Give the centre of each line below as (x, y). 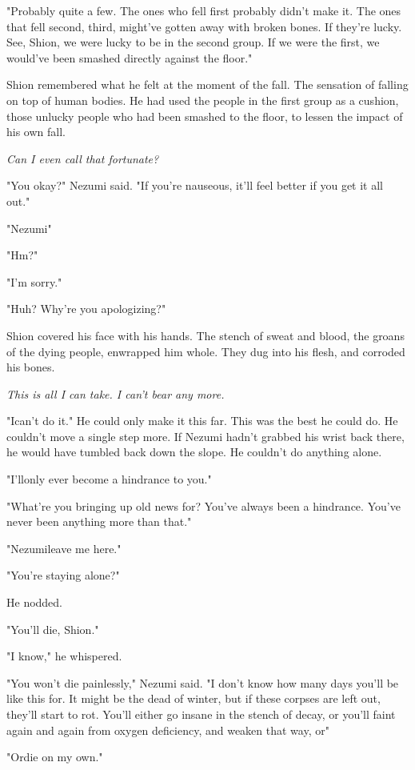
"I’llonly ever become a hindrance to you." (109, 479)
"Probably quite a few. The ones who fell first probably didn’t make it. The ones (204, 10)
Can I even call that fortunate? (83, 158)
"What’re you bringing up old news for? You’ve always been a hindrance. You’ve (204, 505)
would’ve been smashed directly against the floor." (130, 57)
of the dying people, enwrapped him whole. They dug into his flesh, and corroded (206, 351)
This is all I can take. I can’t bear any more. (116, 393)
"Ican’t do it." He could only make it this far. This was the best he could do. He (202, 421)
